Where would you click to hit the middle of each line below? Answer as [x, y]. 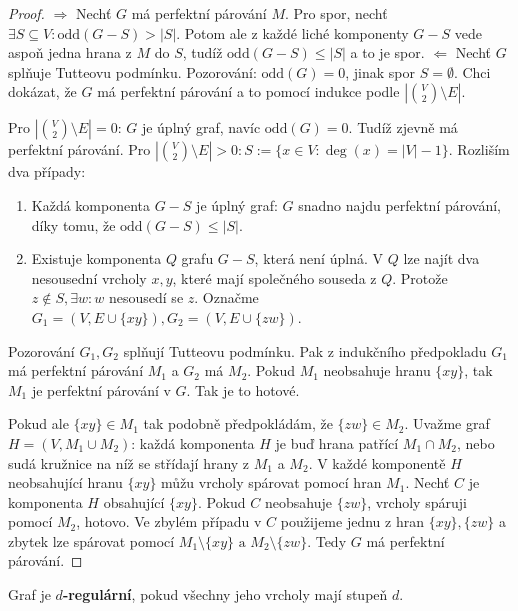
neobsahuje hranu [377, 370]
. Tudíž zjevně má [403, 127]
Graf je [29, 594]
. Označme [226, 297]
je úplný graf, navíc [201, 127]
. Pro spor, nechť [336, 13]
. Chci [472, 71]
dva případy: [47, 171]
